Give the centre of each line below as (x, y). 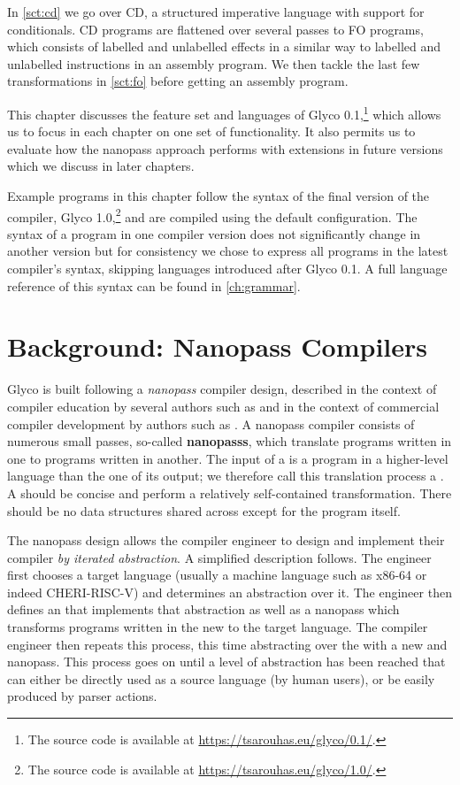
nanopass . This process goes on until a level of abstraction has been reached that (226, 662)
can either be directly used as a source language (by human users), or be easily (221, 678)
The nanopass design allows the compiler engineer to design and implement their (226, 540)
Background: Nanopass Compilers (217, 346)
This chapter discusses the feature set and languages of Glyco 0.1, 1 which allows (224, 112)
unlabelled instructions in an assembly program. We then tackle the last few (214, 63)
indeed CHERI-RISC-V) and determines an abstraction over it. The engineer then (230, 592)
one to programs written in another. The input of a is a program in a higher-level (228, 458)
